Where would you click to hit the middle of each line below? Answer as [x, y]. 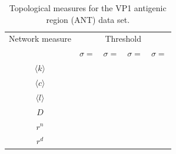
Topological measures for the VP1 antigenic [88, 8]
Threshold [123, 38]
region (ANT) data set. [88, 19]
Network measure [40, 38]
